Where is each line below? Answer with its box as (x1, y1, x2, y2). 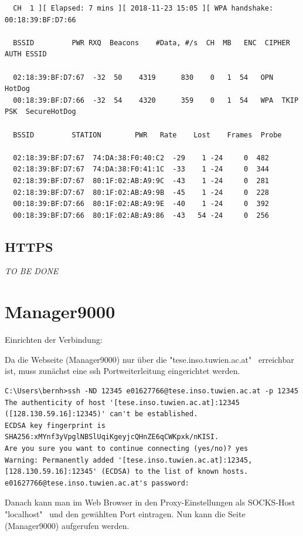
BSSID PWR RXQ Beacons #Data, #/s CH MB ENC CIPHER (13, 38, 290, 47)
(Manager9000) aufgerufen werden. (5, 519, 130, 531)
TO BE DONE (5, 265, 59, 277)
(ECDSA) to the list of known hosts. (101, 467, 248, 476)
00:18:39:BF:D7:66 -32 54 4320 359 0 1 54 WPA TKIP (13, 96, 299, 104)
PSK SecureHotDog (5, 107, 76, 116)
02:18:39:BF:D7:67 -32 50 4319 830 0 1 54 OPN (13, 73, 274, 82)
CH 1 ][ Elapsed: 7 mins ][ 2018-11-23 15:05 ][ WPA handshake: (13, 4, 274, 12)
